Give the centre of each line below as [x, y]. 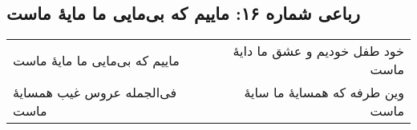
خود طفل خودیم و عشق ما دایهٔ [318, 51]
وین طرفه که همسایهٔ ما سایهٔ [324, 93]
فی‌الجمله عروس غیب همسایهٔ [95, 93]
